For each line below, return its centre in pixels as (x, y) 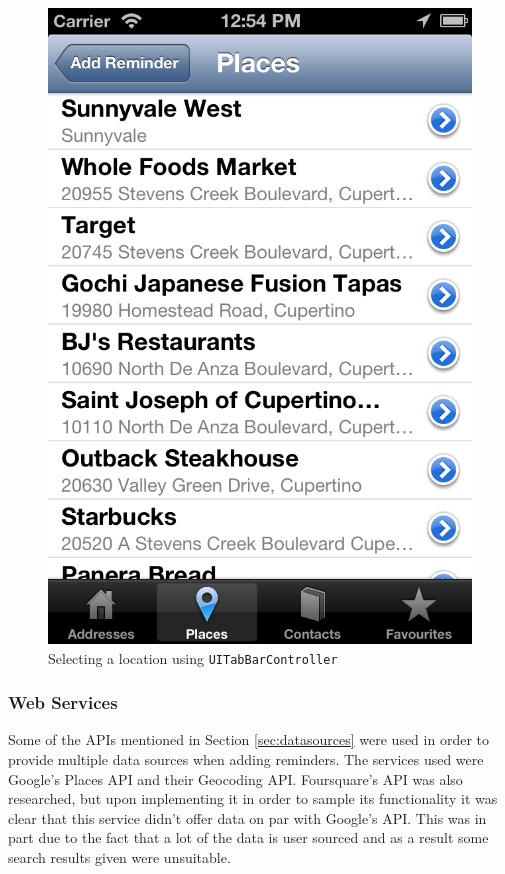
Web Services (63, 702)
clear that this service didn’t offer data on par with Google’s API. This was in (247, 817)
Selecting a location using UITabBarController (193, 657)
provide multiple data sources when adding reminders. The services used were (246, 759)
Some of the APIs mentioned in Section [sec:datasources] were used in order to (248, 739)
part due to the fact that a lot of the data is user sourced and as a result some (248, 837)
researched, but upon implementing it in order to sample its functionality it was (253, 798)
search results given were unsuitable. (119, 857)
